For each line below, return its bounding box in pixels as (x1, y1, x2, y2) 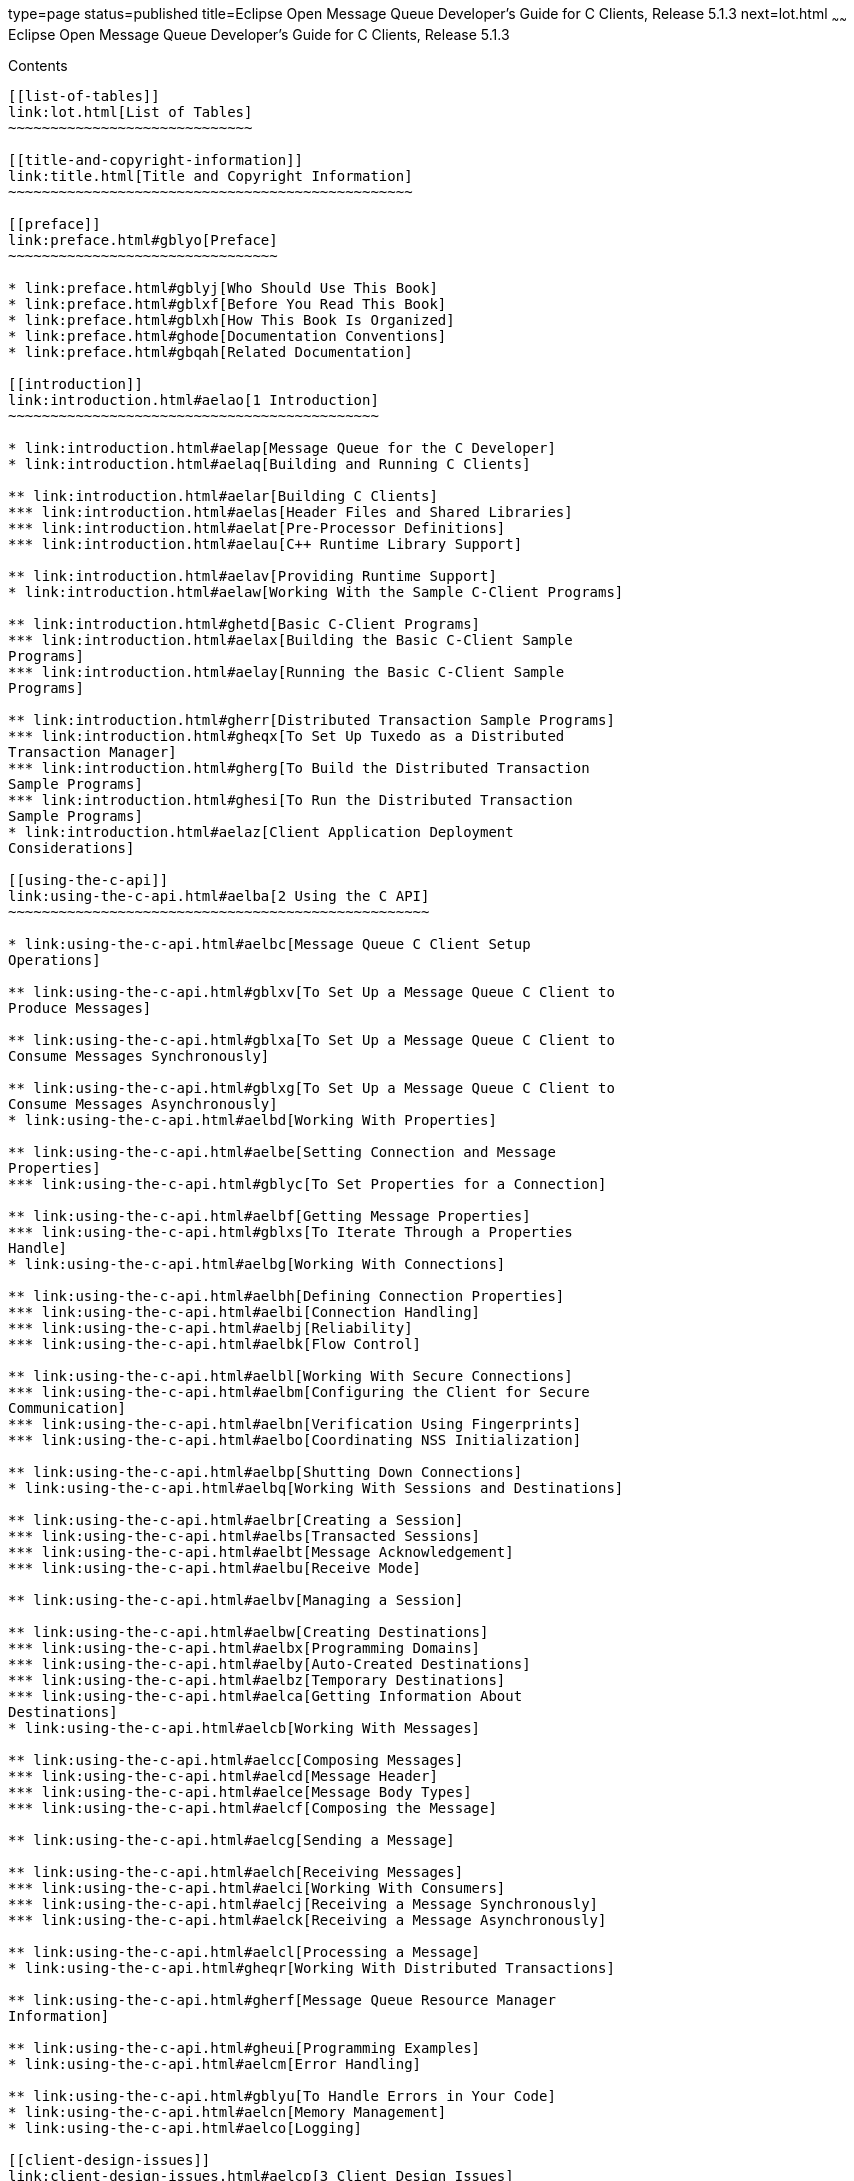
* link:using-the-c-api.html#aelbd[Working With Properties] (8, 1111, 497, 1128)
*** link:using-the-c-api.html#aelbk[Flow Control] (8, 1335, 422, 1352)
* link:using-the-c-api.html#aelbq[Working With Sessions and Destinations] (8, 1479, 624, 1496)
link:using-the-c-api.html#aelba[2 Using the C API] (8, 887, 430, 904)
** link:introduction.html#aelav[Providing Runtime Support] (8, 567, 497, 584)
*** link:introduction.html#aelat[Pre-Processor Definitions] (8, 519, 506, 536)
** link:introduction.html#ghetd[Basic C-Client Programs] (8, 615, 481, 632)
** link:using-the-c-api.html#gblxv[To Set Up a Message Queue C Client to (8, 983, 615, 1000)
